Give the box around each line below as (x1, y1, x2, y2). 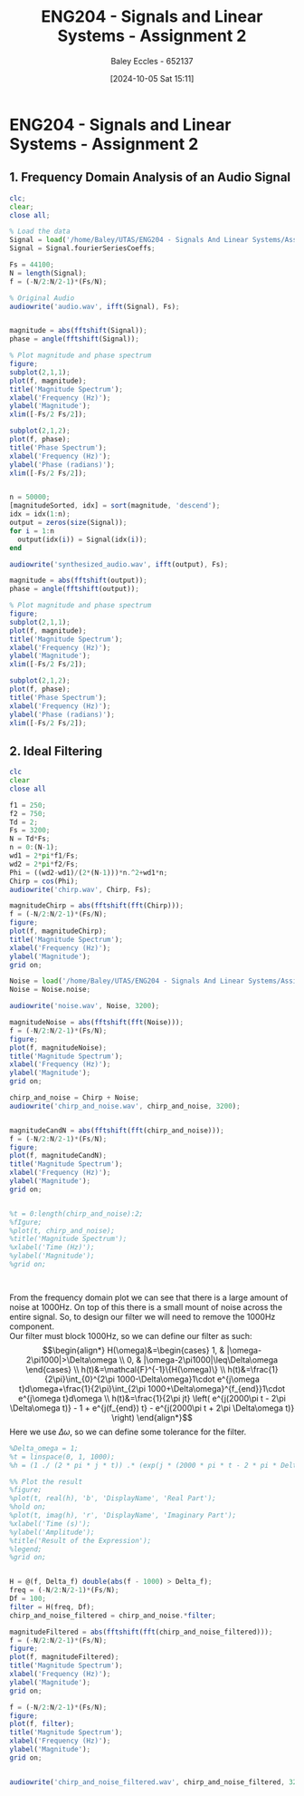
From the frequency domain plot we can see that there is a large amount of (9, 1292, 289, 1303)
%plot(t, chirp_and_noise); (9, 1226, 116, 1235)
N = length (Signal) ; (9, 268, 88, 277)
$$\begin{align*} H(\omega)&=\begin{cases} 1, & (42, 1345, 225, 1355)
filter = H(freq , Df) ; (9, 1602, 95, 1611)
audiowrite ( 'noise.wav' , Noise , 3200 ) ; (9, 1002, 160, 1011)
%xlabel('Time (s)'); (9, 1519, 91, 1529)
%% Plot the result (9, 1477, 83, 1486)
